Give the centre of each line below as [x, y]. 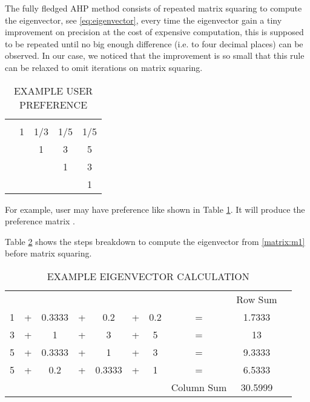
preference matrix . [40, 221]
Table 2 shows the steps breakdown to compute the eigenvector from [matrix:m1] [155, 241]
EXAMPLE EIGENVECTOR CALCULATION [148, 276]
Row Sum [257, 299]
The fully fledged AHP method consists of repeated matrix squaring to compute [153, 8]
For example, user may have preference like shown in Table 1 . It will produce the [155, 209]
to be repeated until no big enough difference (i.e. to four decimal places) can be [154, 43]
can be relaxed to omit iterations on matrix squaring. [104, 67]
